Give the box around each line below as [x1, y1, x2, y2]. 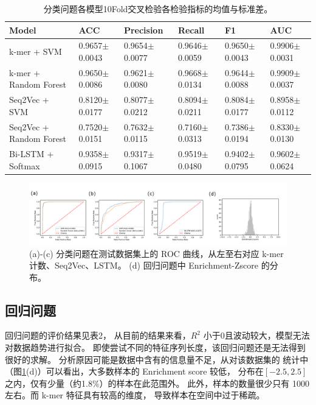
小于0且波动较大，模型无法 [203, 329, 310, 342]
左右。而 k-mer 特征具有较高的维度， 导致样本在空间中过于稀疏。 [5, 389, 265, 401]
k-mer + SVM [9, 45, 62, 58]
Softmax [9, 159, 40, 172]
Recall [177, 23, 205, 36]
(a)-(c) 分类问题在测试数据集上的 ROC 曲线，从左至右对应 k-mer [29, 247, 284, 259]
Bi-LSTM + [9, 147, 54, 160]
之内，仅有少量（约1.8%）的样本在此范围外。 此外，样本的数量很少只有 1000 [5, 376, 309, 389]
